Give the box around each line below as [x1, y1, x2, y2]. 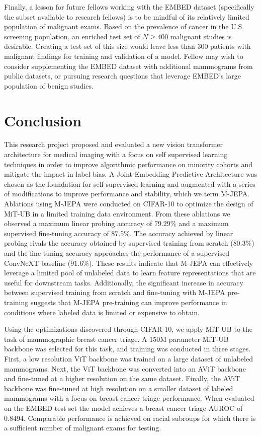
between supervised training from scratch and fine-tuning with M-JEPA [4, 287, 225, 298]
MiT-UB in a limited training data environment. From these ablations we [4, 208, 230, 219]
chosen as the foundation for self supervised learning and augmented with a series [4, 178, 255, 189]
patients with [210, 41, 251, 51]
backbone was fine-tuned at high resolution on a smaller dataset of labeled [4, 383, 233, 393]
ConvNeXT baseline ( [4, 257, 71, 268]
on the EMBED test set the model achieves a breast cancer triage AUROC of [4, 402, 243, 413]
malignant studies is [170, 31, 232, 41]
